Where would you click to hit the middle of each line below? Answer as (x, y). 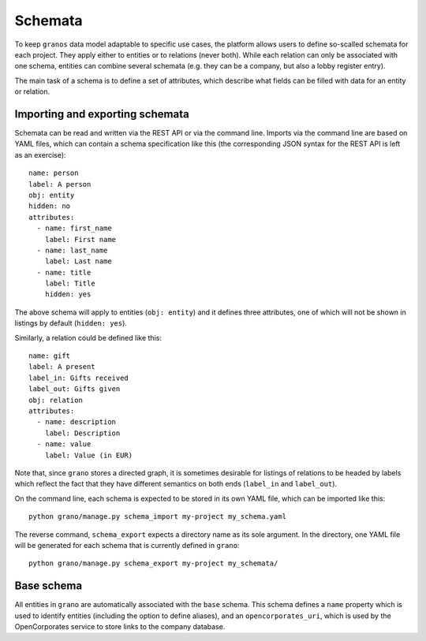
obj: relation (56, 400)
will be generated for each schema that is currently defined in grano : (127, 545)
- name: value (64, 444)
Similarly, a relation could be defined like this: (88, 337)
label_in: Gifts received (79, 378)
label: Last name (78, 261)
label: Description (82, 433)
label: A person (60, 184)
